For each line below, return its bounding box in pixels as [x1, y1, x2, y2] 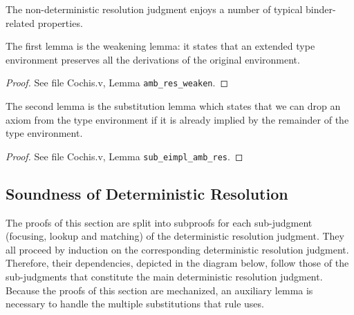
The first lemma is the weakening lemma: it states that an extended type [6, 39, 315, 53]
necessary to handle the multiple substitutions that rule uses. [6, 296, 264, 311]
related [6, 15, 35, 30]
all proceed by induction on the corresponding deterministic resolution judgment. [6, 242, 349, 256]
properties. [37, 15, 83, 30]
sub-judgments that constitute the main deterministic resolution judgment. [6, 269, 323, 284]
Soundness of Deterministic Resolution [6, 182, 288, 204]
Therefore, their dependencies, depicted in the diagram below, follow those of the [6, 256, 349, 270]
